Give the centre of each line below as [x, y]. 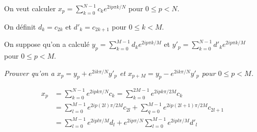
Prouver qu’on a [29, 73]
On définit [20, 26]
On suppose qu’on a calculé [47, 44]
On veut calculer [30, 8]
